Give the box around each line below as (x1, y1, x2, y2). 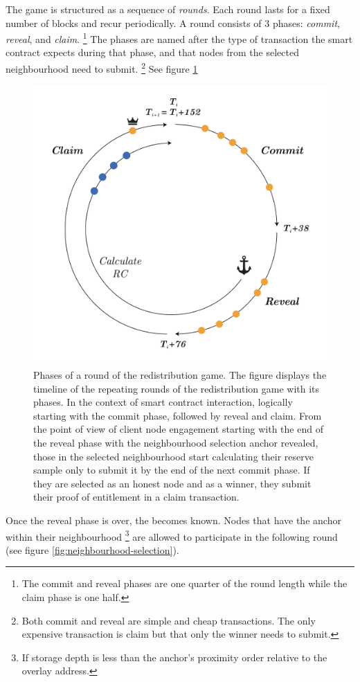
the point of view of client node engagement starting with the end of (33, 422, 323, 436)
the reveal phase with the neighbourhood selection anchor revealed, (33, 435, 318, 449)
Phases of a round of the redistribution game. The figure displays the (33, 368, 327, 382)
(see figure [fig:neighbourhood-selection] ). (6, 542, 179, 557)
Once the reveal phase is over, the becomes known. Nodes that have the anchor (6, 512, 341, 527)
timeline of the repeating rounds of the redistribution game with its (33, 381, 320, 395)
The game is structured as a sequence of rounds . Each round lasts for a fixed (6, 2, 330, 16)
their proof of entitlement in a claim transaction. (33, 490, 240, 504)
